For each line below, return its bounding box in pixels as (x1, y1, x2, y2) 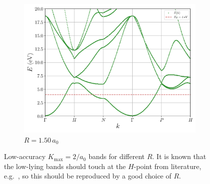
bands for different (88, 151, 145, 162)
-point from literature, (134, 161, 202, 171)
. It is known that (152, 151, 207, 162)
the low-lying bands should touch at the (4, 161, 126, 171)
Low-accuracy (4, 151, 46, 162)
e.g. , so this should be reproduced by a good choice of (4, 171, 172, 181)
